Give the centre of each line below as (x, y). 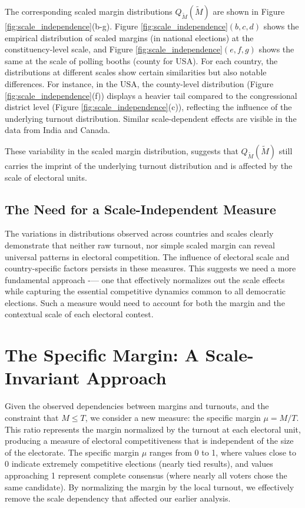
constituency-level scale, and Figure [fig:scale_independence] (114, 49)
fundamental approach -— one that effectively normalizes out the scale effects (145, 279)
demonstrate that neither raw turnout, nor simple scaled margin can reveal (140, 245)
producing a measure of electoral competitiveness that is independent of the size (149, 441)
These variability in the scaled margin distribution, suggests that (122, 150)
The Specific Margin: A (102, 355)
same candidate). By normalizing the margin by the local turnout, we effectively (150, 487)
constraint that (32, 417)
